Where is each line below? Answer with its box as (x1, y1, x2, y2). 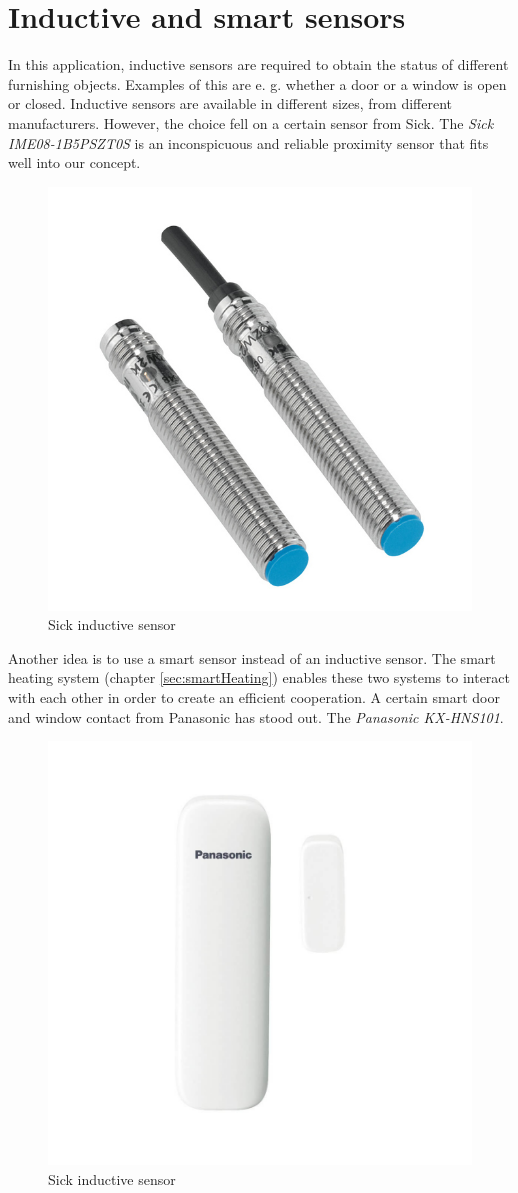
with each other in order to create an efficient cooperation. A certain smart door (8, 687, 500, 708)
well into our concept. (8, 152, 141, 173)
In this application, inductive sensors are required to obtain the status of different (8, 54, 509, 75)
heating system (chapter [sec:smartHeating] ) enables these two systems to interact (8, 667, 511, 688)
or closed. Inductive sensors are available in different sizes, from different (8, 93, 452, 114)
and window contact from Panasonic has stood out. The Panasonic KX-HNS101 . (8, 706, 504, 727)
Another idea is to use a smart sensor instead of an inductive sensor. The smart (8, 647, 496, 668)
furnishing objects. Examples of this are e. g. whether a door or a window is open (8, 73, 507, 94)
